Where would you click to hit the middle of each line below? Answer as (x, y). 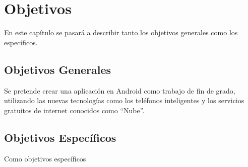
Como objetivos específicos (45, 158)
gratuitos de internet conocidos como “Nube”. (74, 110)
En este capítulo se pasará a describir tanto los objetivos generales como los (121, 32)
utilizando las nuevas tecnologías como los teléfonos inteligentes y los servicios (124, 100)
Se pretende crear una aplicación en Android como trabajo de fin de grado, (120, 90)
